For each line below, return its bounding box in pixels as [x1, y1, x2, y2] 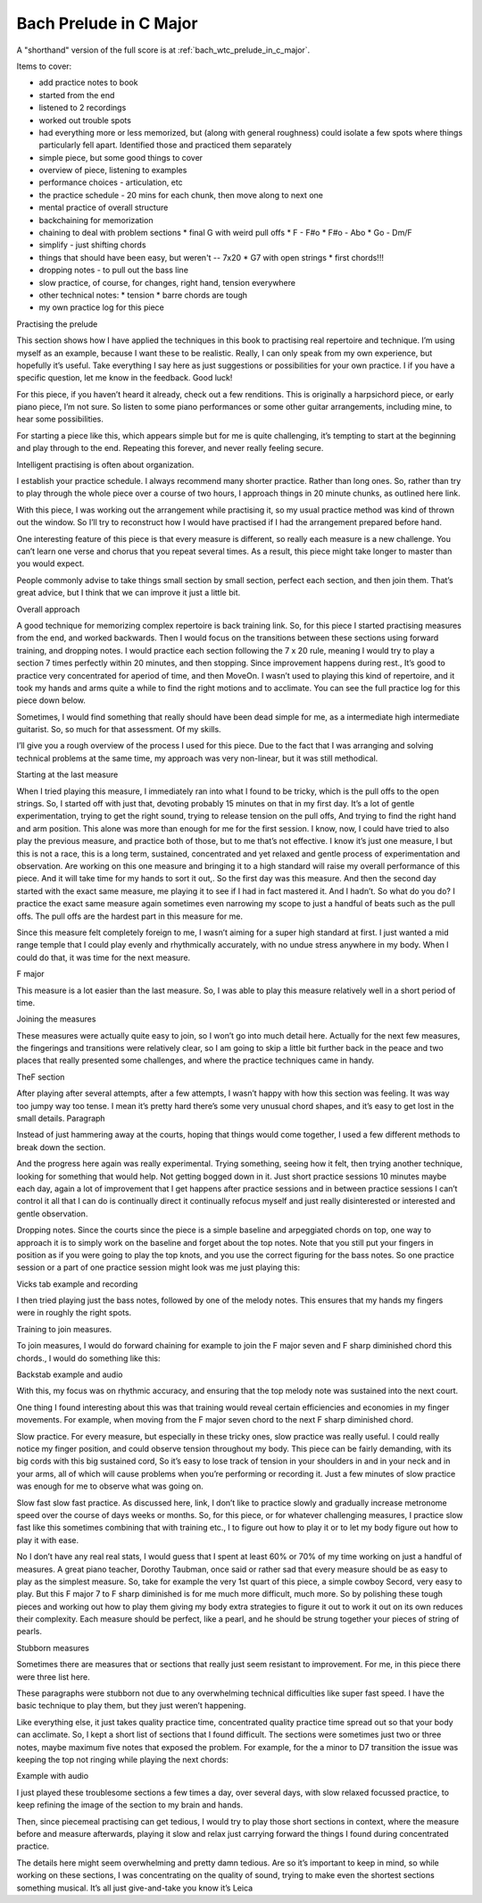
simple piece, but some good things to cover [38, 152, 204, 163]
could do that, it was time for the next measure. [16, 952, 191, 963]
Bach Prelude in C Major [16, 13, 198, 33]
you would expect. [16, 558, 85, 569]
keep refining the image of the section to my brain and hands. [16, 1799, 244, 1810]
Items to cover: [16, 61, 72, 71]
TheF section [16, 1072, 65, 1082]
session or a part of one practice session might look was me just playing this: [16, 1262, 301, 1273]
